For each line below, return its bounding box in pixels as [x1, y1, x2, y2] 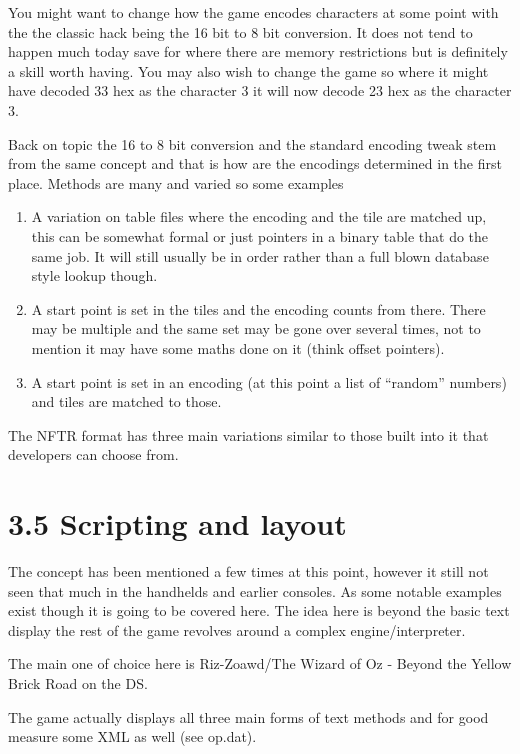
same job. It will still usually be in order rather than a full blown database [31, 245, 489, 266]
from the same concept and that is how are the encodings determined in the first [8, 153, 502, 174]
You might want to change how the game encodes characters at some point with [8, 2, 499, 22]
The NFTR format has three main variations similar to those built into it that [8, 424, 489, 445]
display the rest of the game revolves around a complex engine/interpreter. [8, 619, 466, 640]
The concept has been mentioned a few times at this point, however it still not [8, 561, 489, 581]
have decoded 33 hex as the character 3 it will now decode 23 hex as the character [8, 80, 512, 101]
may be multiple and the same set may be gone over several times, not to [31, 318, 481, 339]
